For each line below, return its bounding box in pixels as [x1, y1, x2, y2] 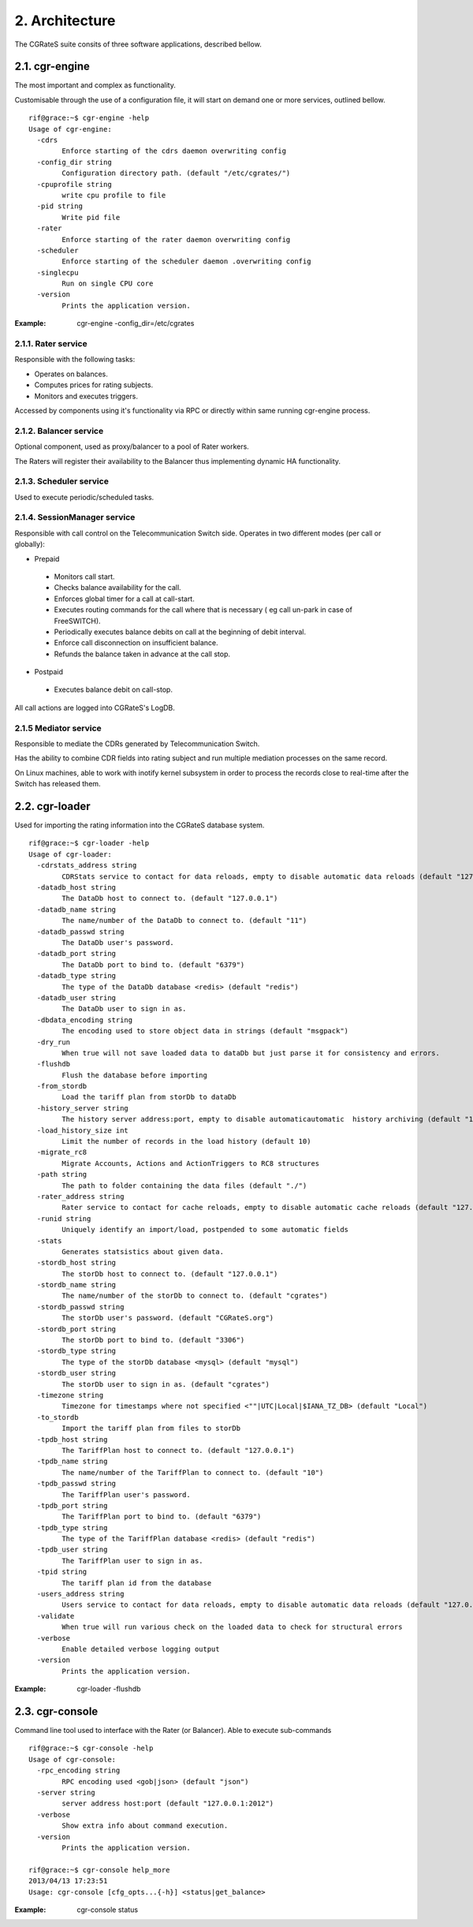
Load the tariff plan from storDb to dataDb [61, 1092, 236, 1102]
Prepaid [34, 554, 60, 563]
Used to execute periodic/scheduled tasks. [14, 492, 155, 502]
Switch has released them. [14, 779, 102, 789]
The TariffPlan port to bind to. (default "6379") [61, 1512, 262, 1522]
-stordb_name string [36, 1280, 117, 1290]
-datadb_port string [36, 949, 117, 958]
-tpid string [36, 1567, 88, 1577]
